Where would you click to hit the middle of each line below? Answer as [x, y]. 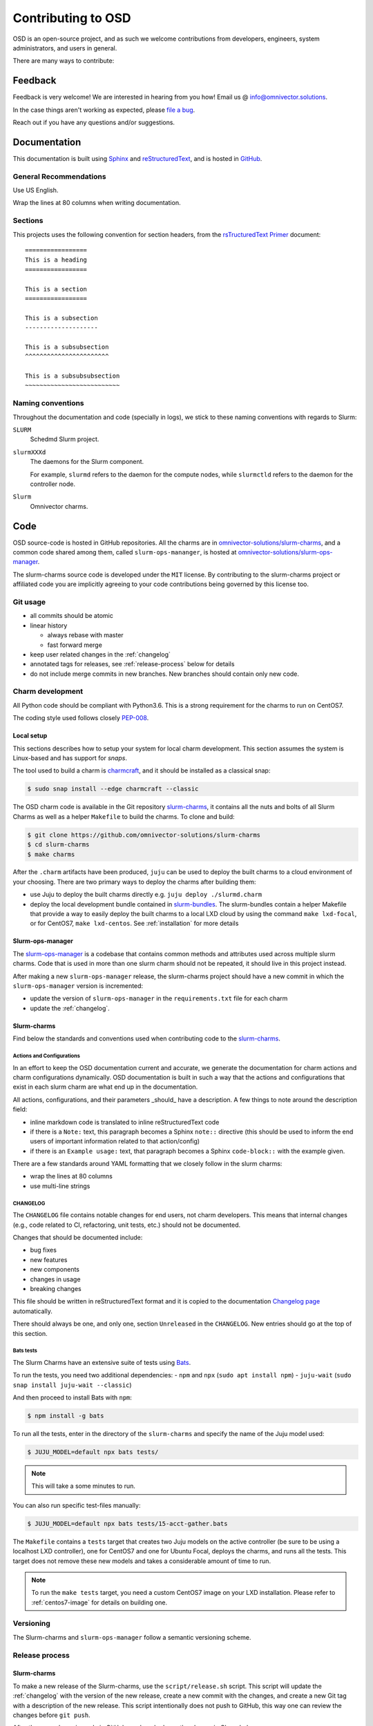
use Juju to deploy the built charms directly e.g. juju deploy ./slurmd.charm [146, 895]
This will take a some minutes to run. [84, 1486]
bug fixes [43, 1250]
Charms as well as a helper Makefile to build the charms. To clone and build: [124, 816]
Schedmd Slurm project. [65, 439]
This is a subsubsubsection [73, 376]
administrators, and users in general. [65, 48]
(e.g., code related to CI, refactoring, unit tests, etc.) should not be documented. [127, 1225]
